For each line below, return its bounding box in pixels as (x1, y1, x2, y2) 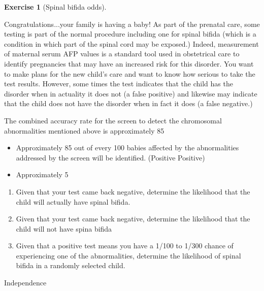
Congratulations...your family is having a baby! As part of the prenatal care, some (4, 18, 260, 29)
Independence (4, 277, 47, 288)
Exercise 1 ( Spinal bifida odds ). (4, 2, 107, 12)
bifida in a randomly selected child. (16, 260, 125, 271)
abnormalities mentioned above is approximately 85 (4, 125, 164, 136)
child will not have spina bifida (16, 223, 112, 234)
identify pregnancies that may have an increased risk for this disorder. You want (4, 58, 254, 69)
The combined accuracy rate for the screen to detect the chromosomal (4, 115, 222, 125)
